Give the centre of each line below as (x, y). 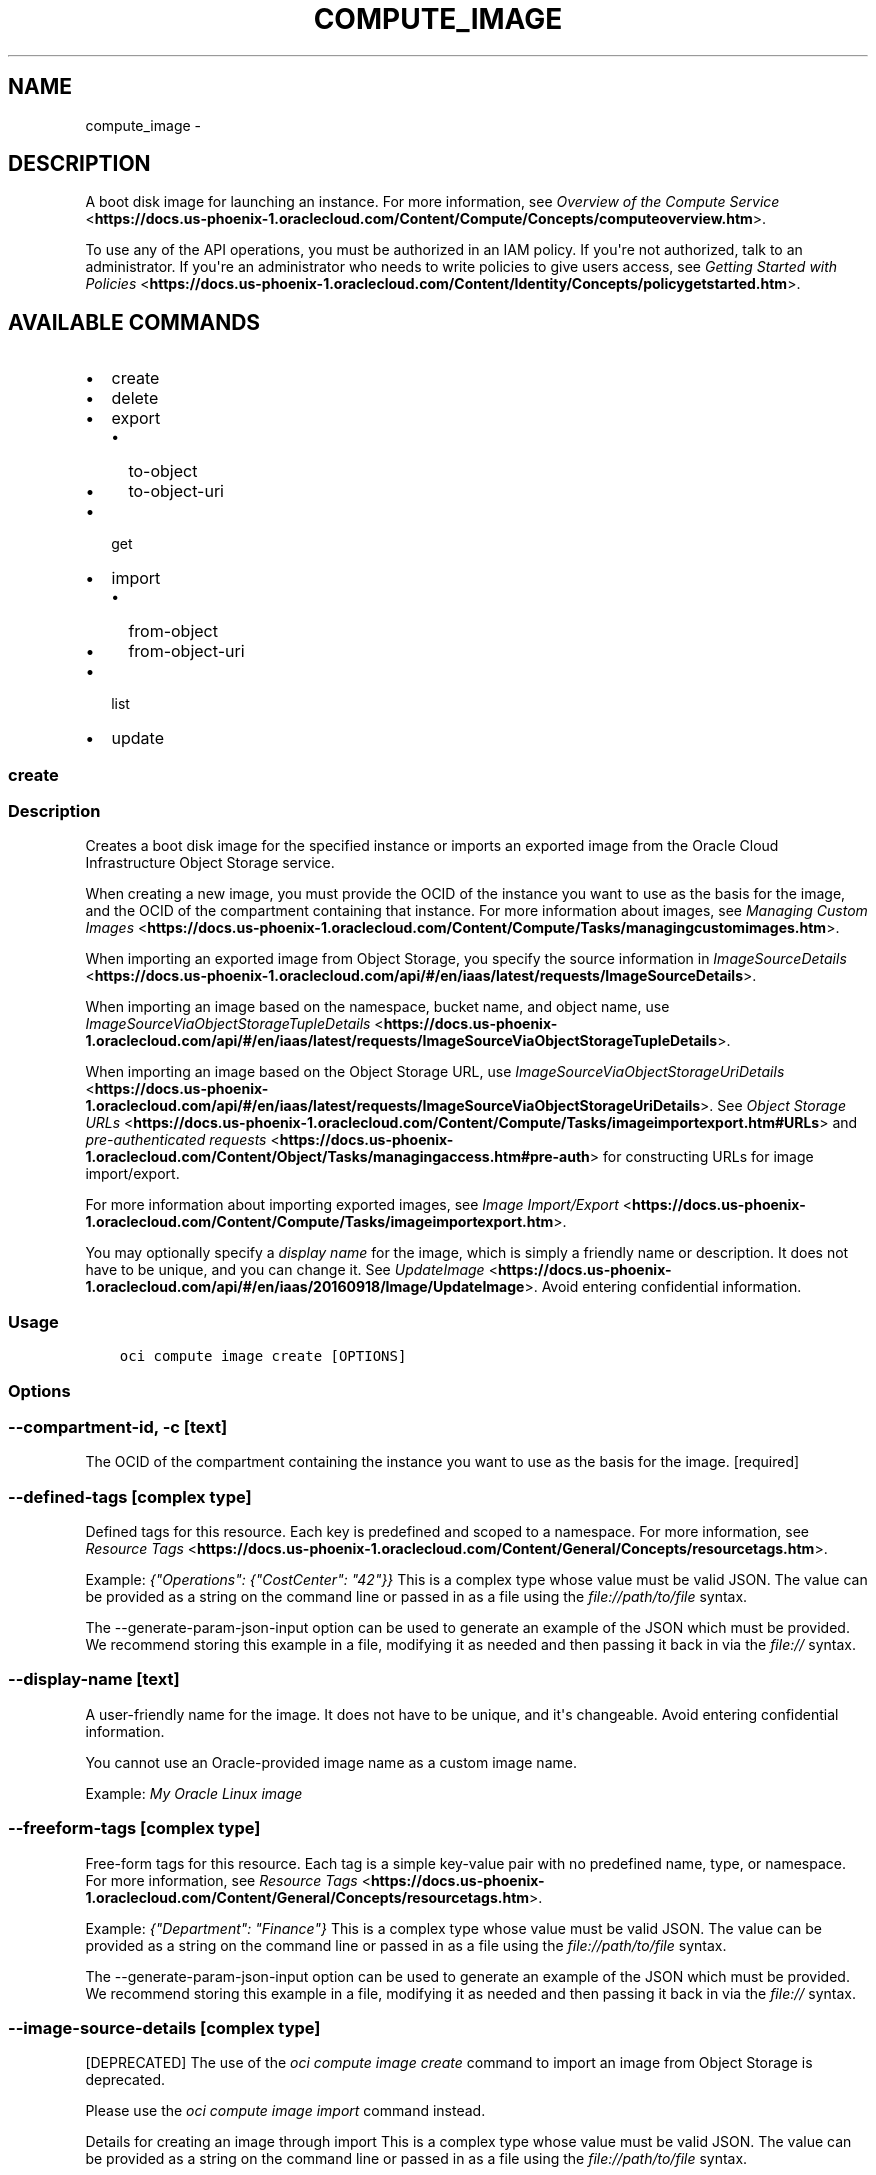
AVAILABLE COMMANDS (134, 322)
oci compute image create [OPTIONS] (263, 1356)
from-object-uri (186, 651)
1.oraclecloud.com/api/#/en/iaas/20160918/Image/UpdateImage (305, 1287)
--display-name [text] (94, 1679)
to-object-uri (176, 491)
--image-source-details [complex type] (164, 2027)
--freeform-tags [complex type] (134, 1828)
